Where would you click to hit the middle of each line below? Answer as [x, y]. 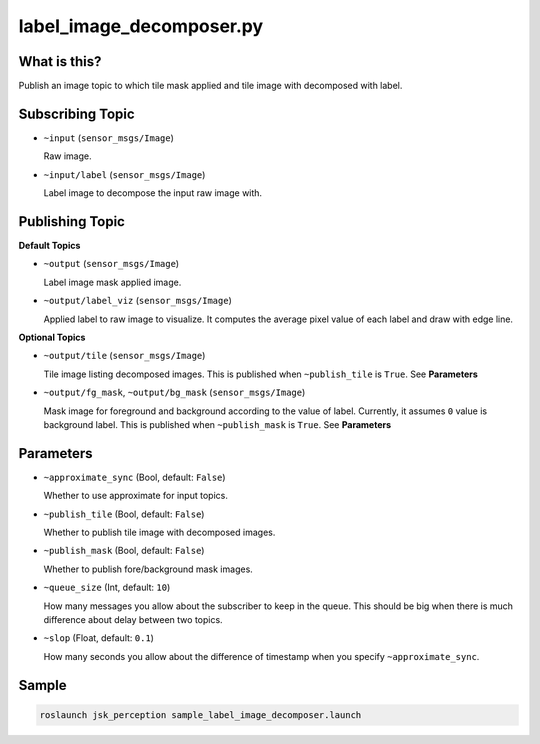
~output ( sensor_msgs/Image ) [111, 264]
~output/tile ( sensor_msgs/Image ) [124, 356]
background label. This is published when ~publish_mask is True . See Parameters [217, 424]
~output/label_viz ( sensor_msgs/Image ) [137, 301]
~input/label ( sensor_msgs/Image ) [124, 174]
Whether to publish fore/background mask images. [148, 569]
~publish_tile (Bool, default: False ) [124, 514]
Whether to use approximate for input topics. [136, 496]
